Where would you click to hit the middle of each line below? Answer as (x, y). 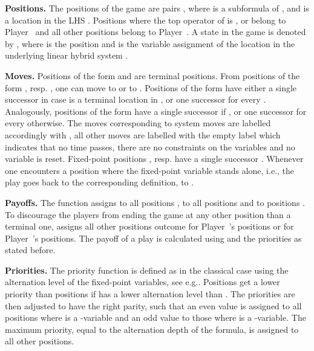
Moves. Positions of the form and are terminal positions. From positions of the (152, 75)
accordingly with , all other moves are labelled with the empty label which (143, 134)
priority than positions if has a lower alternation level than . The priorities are (150, 294)
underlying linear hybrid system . (67, 55)
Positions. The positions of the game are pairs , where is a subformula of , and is (157, 8)
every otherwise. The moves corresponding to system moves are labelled (138, 123)
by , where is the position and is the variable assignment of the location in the (150, 43)
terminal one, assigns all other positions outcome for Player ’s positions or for (149, 226)
